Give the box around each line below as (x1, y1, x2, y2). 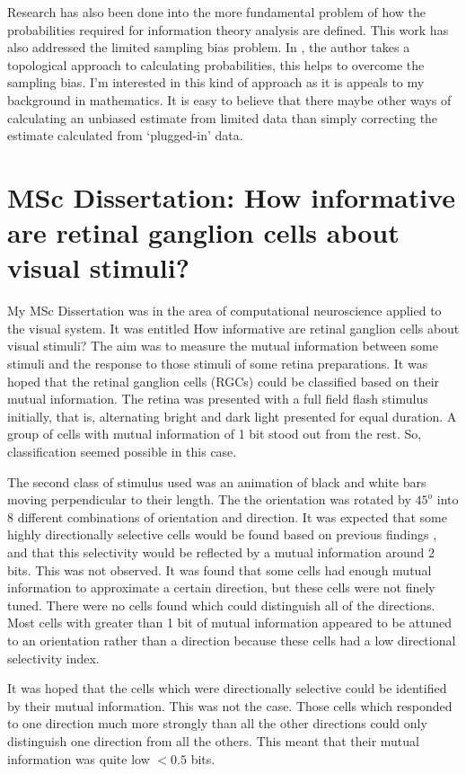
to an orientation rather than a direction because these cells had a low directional (7, 630, 456, 649)
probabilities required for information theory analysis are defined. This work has (7, 20, 449, 39)
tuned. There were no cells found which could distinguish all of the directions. (7, 595, 435, 614)
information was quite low (7, 749, 150, 768)
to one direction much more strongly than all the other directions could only (7, 714, 427, 733)
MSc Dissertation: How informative (7, 178, 456, 215)
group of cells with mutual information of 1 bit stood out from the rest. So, (7, 424, 422, 443)
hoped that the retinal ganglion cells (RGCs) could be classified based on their (7, 371, 440, 390)
